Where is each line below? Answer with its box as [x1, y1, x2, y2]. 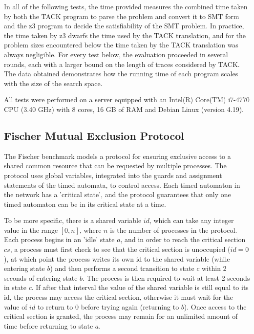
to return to [37, 301, 73, 312]
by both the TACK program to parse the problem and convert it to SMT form [4, 11, 239, 21]
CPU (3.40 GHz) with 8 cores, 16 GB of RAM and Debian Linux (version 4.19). [4, 104, 244, 114]
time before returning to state [4, 320, 93, 331]
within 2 [202, 263, 227, 273]
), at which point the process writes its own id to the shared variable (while [4, 253, 230, 264]
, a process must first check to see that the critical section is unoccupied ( [10, 244, 231, 254]
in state [4, 282, 26, 292]
